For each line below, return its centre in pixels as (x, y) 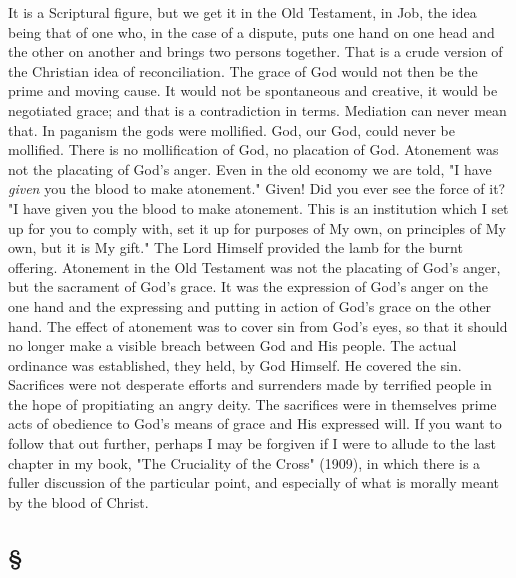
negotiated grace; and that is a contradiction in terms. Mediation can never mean (257, 109)
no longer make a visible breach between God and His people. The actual (232, 345)
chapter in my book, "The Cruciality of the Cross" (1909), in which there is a (244, 462)
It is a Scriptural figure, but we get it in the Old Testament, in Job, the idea (242, 12)
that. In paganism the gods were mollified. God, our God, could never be (231, 129)
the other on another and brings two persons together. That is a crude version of (255, 51)
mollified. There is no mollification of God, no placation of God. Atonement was (253, 149)
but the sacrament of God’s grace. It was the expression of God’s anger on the (248, 286)
